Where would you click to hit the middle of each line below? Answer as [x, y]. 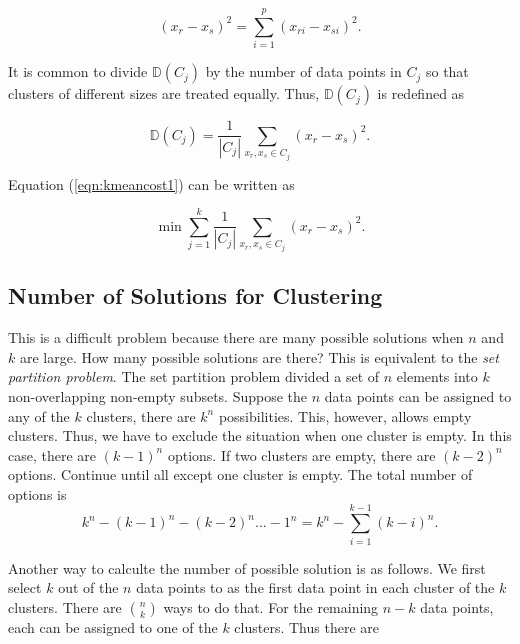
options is [37, 493]
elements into [437, 376]
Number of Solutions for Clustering [195, 295]
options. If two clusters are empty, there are [301, 454]
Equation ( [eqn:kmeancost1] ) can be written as [151, 183]
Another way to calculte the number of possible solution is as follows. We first [247, 567]
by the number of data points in [303, 71]
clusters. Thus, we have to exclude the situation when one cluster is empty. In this [260, 435]
